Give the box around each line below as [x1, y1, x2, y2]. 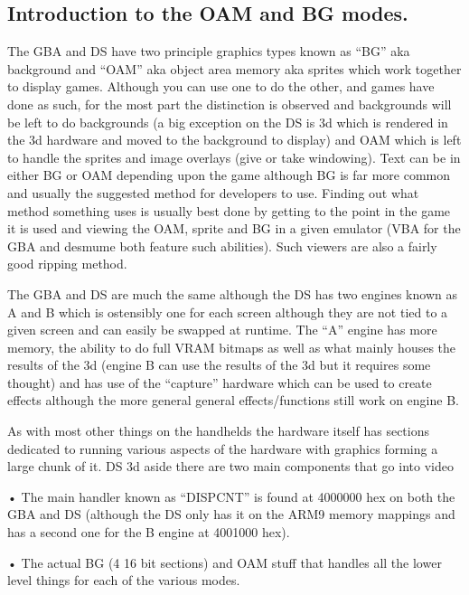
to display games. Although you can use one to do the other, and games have [7, 77, 435, 96]
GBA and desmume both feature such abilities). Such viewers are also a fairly [7, 236, 437, 255]
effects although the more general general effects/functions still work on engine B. [7, 391, 459, 410]
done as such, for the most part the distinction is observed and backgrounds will [7, 94, 452, 113]
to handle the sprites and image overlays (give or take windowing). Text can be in [7, 147, 461, 166]
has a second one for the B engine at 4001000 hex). [7, 523, 290, 542]
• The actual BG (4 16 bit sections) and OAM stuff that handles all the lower [7, 552, 442, 571]
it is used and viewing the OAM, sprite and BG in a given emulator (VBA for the [7, 219, 461, 238]
